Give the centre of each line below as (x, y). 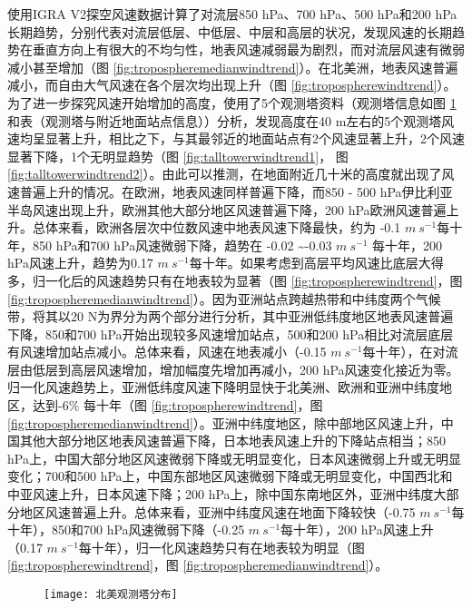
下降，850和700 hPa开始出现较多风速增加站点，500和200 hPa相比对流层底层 (231, 333)
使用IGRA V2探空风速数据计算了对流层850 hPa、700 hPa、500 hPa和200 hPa (232, 14)
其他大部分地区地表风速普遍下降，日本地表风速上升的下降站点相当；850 (232, 441)
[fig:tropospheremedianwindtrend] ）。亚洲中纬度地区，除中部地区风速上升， (224, 422)
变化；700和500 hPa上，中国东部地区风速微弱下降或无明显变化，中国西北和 (230, 476)
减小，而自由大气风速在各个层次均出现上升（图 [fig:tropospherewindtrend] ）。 (232, 85)
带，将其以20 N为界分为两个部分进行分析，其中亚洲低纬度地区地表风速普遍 (231, 316)
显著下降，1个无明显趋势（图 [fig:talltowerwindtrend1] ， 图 (178, 156)
